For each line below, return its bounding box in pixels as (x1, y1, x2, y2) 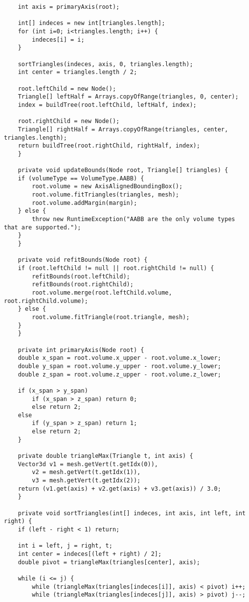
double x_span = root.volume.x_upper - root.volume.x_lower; (18, 354, 221, 362)
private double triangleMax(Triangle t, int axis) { (18, 452, 193, 460)
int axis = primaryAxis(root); (18, 3, 120, 10)
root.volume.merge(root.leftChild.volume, (32, 289, 172, 296)
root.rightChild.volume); (4, 297, 88, 304)
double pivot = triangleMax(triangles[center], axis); (18, 558, 200, 566)
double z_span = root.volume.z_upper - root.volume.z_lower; (18, 371, 221, 378)
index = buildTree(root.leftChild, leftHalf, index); (18, 101, 197, 108)
